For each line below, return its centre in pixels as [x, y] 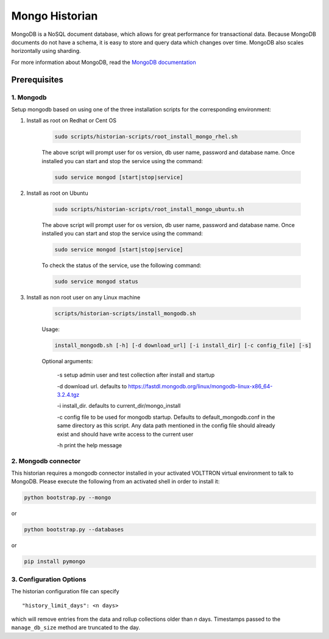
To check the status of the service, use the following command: [122, 265]
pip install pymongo [55, 562]
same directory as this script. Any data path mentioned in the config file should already [166, 425]
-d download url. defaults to [92, 386]
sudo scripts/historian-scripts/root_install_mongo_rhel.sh [146, 137]
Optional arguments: [67, 361]
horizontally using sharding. [46, 51]
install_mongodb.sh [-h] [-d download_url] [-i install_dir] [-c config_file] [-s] [183, 345]
